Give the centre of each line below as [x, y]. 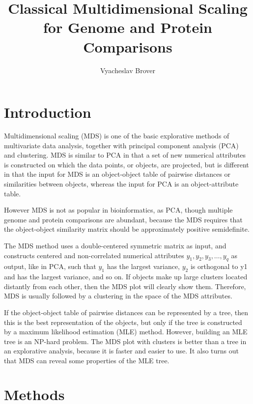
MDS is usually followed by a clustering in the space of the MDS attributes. [118, 296]
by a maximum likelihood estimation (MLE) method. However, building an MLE [126, 332]
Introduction [48, 112]
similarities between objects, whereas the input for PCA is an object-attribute [121, 184]
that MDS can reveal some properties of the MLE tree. [87, 360]
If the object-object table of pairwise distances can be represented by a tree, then [126, 312]
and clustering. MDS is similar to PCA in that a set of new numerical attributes [125, 155]
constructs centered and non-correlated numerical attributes [94, 255]
